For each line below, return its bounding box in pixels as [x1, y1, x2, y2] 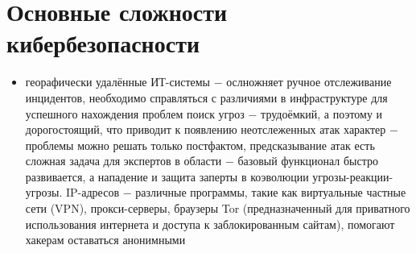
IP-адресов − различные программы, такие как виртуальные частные [66, 184, 406, 201]
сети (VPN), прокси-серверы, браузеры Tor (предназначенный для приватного [25, 200, 410, 217]
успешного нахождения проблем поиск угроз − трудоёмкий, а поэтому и [25, 105, 383, 122]
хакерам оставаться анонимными [25, 231, 186, 248]
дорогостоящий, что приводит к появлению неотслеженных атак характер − [25, 121, 398, 138]
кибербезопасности [6, 27, 200, 60]
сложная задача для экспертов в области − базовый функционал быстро [25, 152, 378, 169]
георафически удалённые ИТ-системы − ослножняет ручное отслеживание [25, 73, 392, 90]
